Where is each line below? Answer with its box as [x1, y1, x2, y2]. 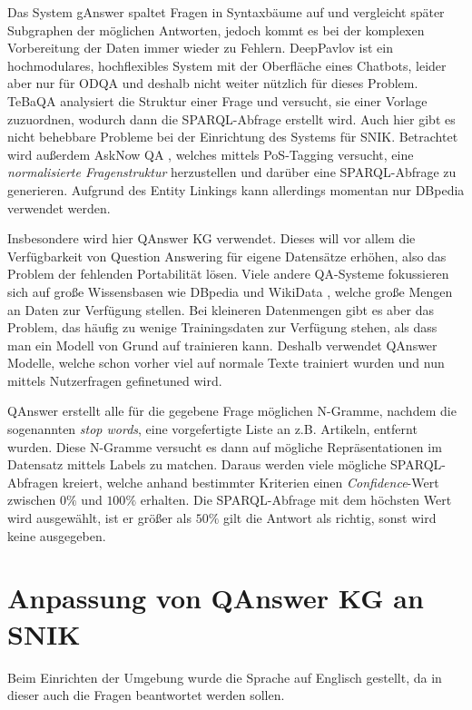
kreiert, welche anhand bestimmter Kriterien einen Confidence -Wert [62, 472, 439, 491]
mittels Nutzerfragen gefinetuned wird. [7, 370, 222, 390]
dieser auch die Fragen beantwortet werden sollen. [7, 685, 285, 705]
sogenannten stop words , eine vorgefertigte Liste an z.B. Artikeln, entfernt [7, 419, 418, 439]
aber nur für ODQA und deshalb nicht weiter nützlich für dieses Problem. [7, 74, 418, 93]
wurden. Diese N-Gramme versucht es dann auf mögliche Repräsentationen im [7, 437, 442, 456]
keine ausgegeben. [7, 526, 106, 545]
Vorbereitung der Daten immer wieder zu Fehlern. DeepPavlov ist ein [7, 38, 393, 57]
